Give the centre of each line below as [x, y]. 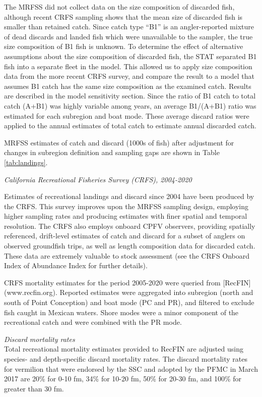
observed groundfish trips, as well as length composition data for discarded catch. [130, 246]
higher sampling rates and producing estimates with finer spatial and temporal [126, 216]
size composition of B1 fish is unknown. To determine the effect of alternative [124, 46]
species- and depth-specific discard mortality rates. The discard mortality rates [126, 359]
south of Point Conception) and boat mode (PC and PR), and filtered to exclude [129, 302]
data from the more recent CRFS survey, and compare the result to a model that [129, 76]
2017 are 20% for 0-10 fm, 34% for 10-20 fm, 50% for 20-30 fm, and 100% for [123, 379]
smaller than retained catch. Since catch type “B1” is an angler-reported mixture [129, 27]
